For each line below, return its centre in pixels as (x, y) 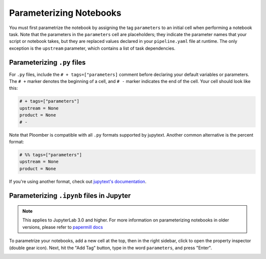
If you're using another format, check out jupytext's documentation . (78, 181)
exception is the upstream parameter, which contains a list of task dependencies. (92, 48)
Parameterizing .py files (48, 62)
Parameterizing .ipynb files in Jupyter (70, 196)
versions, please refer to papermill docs (63, 227)
